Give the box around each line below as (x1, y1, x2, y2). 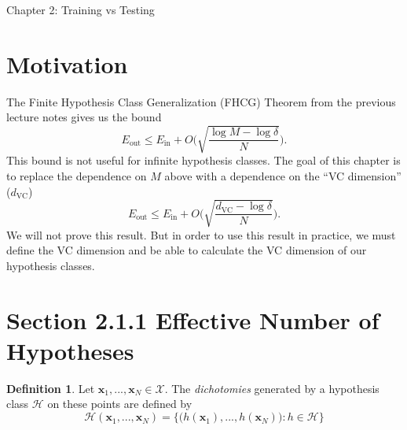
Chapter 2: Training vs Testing (6, 2, 155, 17)
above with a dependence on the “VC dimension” (164, 168, 401, 184)
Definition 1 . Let (6, 380, 95, 396)
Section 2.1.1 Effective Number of (6, 303, 379, 335)
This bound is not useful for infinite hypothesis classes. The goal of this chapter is (6, 152, 401, 169)
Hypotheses (6, 334, 134, 366)
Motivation (6, 47, 128, 80)
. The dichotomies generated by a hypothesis (164, 380, 379, 396)
